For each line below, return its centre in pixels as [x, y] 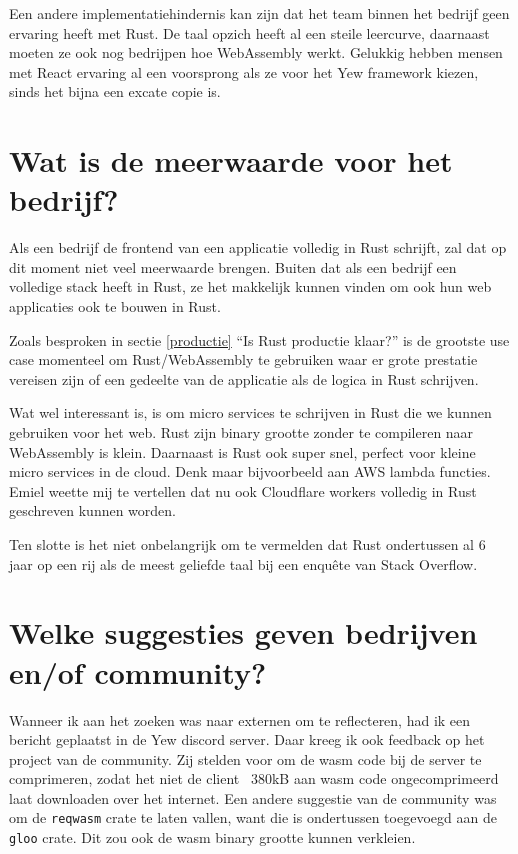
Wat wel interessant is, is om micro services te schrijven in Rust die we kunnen [250, 412]
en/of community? [138, 671]
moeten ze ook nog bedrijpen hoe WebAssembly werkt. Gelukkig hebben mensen [256, 52]
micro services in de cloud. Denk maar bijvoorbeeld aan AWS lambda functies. [250, 471]
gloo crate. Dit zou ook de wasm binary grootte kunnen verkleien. [212, 837]
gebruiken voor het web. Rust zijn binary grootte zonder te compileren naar [241, 432]
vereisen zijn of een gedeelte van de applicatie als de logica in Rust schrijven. [244, 378]
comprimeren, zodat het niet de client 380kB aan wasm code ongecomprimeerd [254, 778]
